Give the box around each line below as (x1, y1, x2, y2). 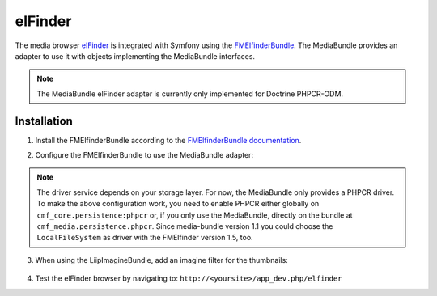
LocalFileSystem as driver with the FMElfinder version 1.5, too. (36, 233, 254, 243)
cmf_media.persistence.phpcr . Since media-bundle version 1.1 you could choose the (36, 221, 333, 230)
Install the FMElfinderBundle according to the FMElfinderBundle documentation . (35, 135, 302, 145)
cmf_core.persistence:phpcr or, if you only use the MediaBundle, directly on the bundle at (36, 210, 353, 220)
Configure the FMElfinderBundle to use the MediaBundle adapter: (35, 150, 254, 160)
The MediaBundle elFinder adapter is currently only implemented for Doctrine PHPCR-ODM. (36, 89, 344, 99)
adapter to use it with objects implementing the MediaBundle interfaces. (15, 51, 255, 61)
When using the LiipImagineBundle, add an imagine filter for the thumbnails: (35, 255, 289, 264)
